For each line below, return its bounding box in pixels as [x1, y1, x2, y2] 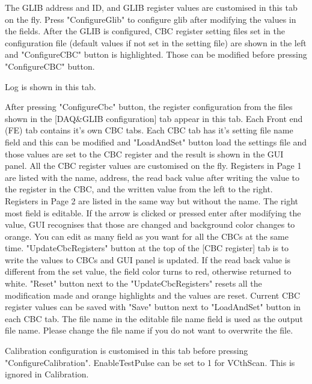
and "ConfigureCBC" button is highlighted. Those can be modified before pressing [5, 48, 307, 61]
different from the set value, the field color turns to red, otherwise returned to [5, 265, 292, 278]
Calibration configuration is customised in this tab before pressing [5, 344, 248, 357]
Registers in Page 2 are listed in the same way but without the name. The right [5, 194, 299, 207]
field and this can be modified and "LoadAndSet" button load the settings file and [5, 135, 307, 148]
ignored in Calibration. [5, 368, 89, 380]
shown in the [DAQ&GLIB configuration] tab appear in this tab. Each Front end [5, 112, 303, 124]
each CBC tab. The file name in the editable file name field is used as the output [5, 312, 303, 325]
